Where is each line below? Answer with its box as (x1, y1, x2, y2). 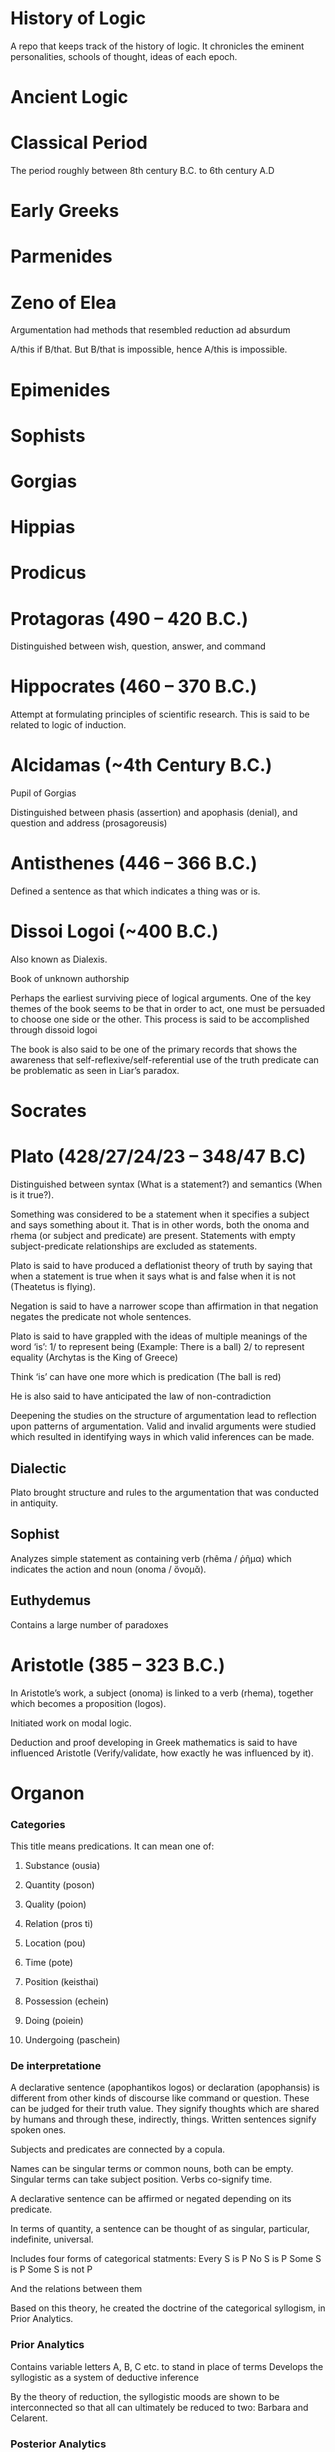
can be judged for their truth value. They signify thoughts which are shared (10, 2103, 320, 2115)
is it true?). (10, 1189, 55, 1201)
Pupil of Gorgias (10, 787, 77, 799)
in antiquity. (10, 1497, 59, 1509)
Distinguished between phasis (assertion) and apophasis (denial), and (10, 807, 298, 819)
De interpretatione (10, 2058, 102, 2072)
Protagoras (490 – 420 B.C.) (10, 607, 249, 630)
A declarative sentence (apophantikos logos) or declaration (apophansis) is (10, 2082, 320, 2094)
